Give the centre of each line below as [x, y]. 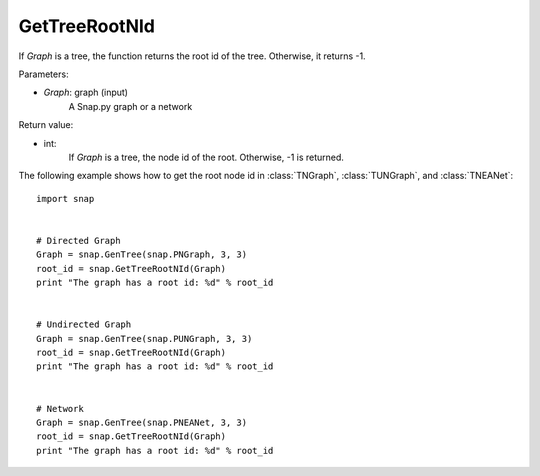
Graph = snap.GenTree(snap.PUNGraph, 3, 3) [144, 338]
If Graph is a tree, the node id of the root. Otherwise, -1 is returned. [206, 157]
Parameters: [43, 74]
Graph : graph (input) [86, 92]
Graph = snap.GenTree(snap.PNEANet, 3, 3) [142, 422]
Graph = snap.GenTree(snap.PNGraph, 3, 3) [142, 254]
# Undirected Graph [84, 324]
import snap [65, 198]
